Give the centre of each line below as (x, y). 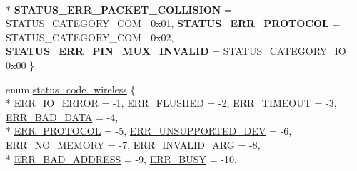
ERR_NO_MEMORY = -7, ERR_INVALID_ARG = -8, (133, 144)
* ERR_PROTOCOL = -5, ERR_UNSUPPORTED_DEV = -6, (149, 131)
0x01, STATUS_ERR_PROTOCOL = (246, 23)
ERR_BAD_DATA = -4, (62, 116)
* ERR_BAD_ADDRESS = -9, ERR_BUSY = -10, (121, 159)
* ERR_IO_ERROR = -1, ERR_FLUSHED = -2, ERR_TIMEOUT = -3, (171, 103)
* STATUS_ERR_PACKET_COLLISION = (119, 9)
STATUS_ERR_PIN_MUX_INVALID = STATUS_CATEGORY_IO (176, 51)
